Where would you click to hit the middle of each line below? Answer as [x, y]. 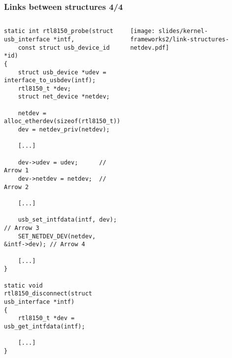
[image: [143, 31]
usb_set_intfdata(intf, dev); [67, 220]
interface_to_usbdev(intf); [50, 81]
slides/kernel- [183, 31]
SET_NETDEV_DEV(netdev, [57, 236]
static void [23, 285]
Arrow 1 [17, 171]
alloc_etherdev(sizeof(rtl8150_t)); [64, 121]
